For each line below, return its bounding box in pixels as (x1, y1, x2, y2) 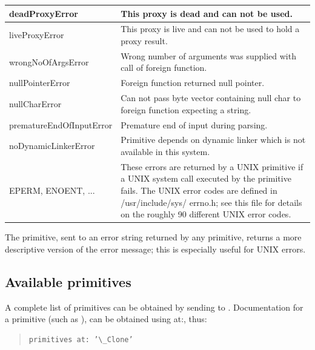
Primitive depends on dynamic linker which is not (121, 133, 306, 146)
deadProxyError (9, 7, 78, 19)
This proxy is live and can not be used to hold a (121, 22, 300, 35)
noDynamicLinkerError (9, 139, 95, 152)
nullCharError (9, 97, 62, 110)
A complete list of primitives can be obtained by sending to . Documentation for (5, 300, 303, 313)
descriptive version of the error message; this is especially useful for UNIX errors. (5, 242, 306, 255)
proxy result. (121, 34, 168, 47)
